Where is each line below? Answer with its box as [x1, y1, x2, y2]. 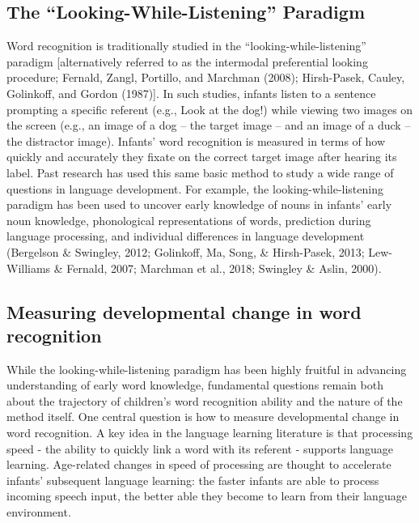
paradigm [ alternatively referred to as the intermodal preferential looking [6, 53, 368, 70]
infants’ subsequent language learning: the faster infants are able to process [6, 471, 379, 488]
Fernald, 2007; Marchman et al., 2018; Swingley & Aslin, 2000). [66, 259, 382, 276]
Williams [6, 259, 51, 276]
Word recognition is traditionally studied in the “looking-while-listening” [6, 37, 366, 54]
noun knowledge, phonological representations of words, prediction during [6, 211, 371, 228]
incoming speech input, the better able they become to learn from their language [6, 487, 407, 504]
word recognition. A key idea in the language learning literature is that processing [6, 424, 413, 441]
